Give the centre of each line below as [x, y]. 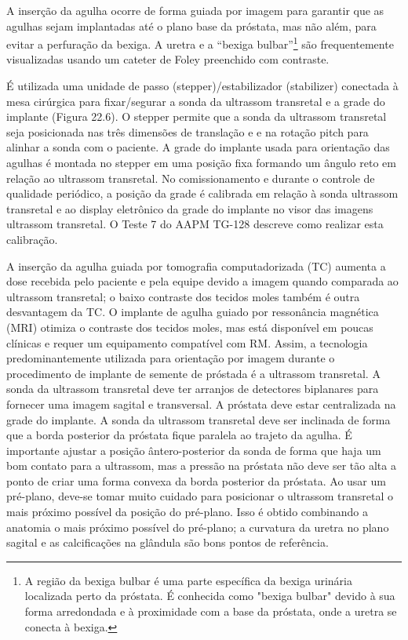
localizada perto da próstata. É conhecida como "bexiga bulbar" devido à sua [210, 596]
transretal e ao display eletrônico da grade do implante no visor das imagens [190, 208]
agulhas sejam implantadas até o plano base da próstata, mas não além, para [191, 25]
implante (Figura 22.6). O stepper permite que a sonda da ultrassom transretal [197, 116]
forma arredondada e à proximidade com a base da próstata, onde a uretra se [211, 611]
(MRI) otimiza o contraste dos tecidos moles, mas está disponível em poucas [190, 327]
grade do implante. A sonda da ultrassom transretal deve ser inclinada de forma [199, 419]
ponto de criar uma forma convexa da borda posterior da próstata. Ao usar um [196, 480]
